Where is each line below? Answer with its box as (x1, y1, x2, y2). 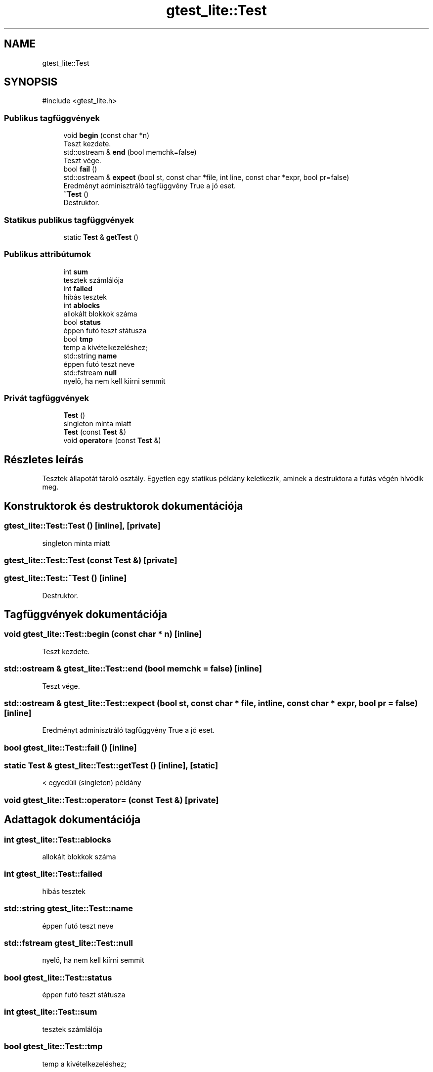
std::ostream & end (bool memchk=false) (63, 148, 197, 157)
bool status (63, 317, 101, 326)
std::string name (63, 351, 117, 360)
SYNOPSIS (4, 76, 58, 89)
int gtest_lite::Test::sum (4, 1007, 97, 1017)
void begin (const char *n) (63, 131, 150, 140)
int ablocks (63, 301, 100, 310)
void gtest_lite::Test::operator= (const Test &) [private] (4, 795, 219, 805)
